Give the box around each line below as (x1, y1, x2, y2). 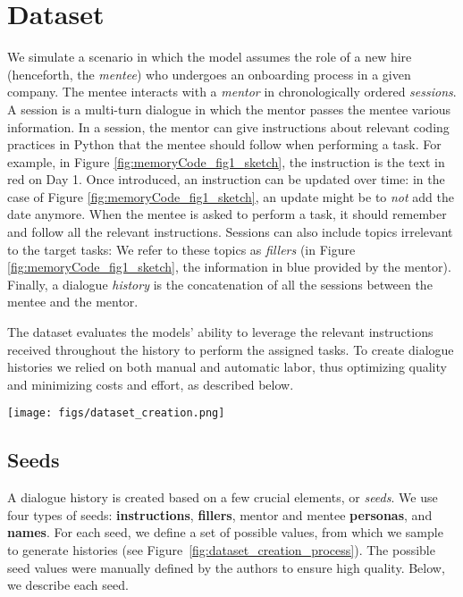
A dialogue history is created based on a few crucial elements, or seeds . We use (7, 488, 438, 507)
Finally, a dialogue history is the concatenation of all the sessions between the (7, 274, 433, 293)
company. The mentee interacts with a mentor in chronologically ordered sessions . (7, 82, 457, 101)
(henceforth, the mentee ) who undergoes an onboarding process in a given (7, 64, 411, 83)
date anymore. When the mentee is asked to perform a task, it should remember (7, 205, 447, 223)
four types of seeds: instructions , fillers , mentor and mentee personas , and (7, 505, 433, 524)
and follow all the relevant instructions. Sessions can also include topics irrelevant (7, 223, 453, 241)
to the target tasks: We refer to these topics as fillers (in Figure (7, 240, 356, 258)
